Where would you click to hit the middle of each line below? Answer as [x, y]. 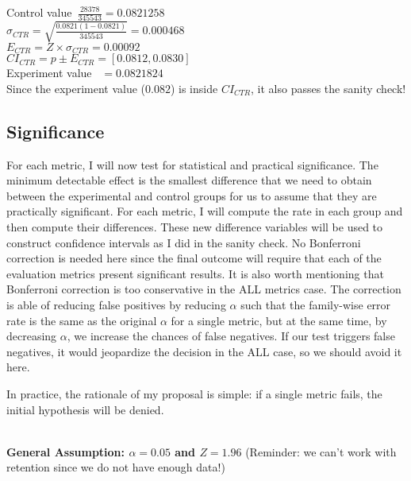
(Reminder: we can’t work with [321, 451]
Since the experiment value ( [76, 88]
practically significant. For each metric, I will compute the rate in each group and [205, 211]
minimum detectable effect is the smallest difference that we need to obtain [189, 180]
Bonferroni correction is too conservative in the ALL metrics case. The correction [204, 289]
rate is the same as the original [82, 320]
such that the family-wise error [316, 305]
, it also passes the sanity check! [328, 88]
